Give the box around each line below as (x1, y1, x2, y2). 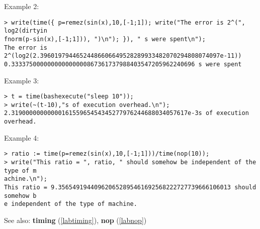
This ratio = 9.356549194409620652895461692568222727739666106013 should (4, 183, 256, 191)
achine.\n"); (4, 175, 47, 183)
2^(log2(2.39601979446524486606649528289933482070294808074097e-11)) (4, 52, 242, 60)
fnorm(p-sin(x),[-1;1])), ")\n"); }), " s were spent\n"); (4, 35, 206, 43)
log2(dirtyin (4, 27, 47, 35)
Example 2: (4, 1, 39, 11)
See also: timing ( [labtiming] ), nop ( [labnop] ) (4, 214, 147, 225)
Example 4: (4, 132, 39, 143)
